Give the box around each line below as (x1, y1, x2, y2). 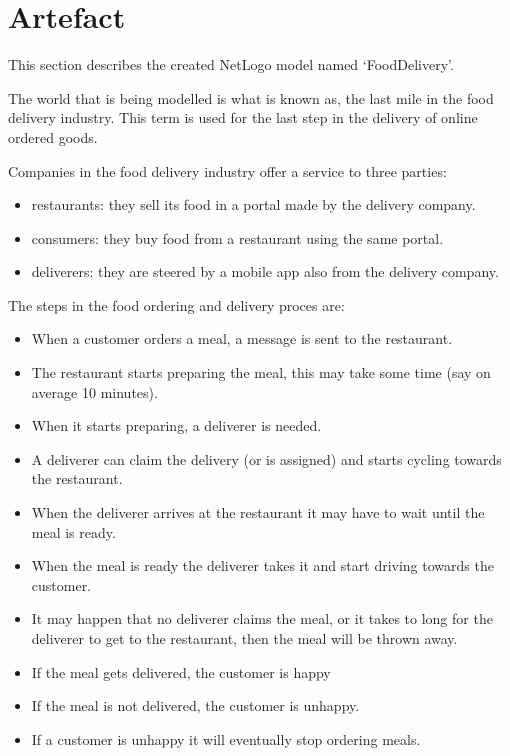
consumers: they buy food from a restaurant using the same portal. (31, 227, 444, 248)
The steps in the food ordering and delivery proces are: (8, 294, 345, 315)
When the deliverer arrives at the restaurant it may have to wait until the (31, 502, 485, 523)
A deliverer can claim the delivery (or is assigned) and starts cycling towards (31, 448, 502, 469)
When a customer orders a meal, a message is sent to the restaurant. (31, 328, 453, 349)
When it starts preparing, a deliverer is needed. (31, 415, 322, 436)
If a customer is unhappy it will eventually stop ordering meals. (31, 728, 421, 749)
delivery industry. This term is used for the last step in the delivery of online (8, 107, 478, 128)
